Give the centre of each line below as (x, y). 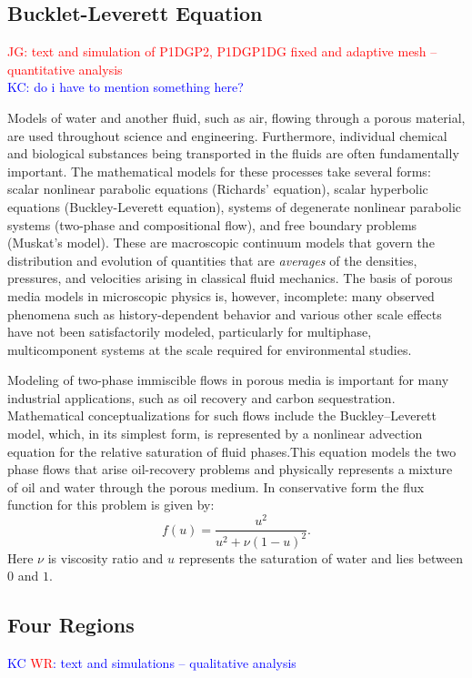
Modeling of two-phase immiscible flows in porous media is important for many (228, 380)
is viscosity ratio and (105, 557)
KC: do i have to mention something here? (126, 87)
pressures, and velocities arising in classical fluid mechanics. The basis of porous (230, 278)
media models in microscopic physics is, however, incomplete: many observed (221, 295)
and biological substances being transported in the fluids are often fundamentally (233, 153)
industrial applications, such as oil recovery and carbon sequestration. (201, 397)
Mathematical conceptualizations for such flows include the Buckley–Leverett (222, 415)
